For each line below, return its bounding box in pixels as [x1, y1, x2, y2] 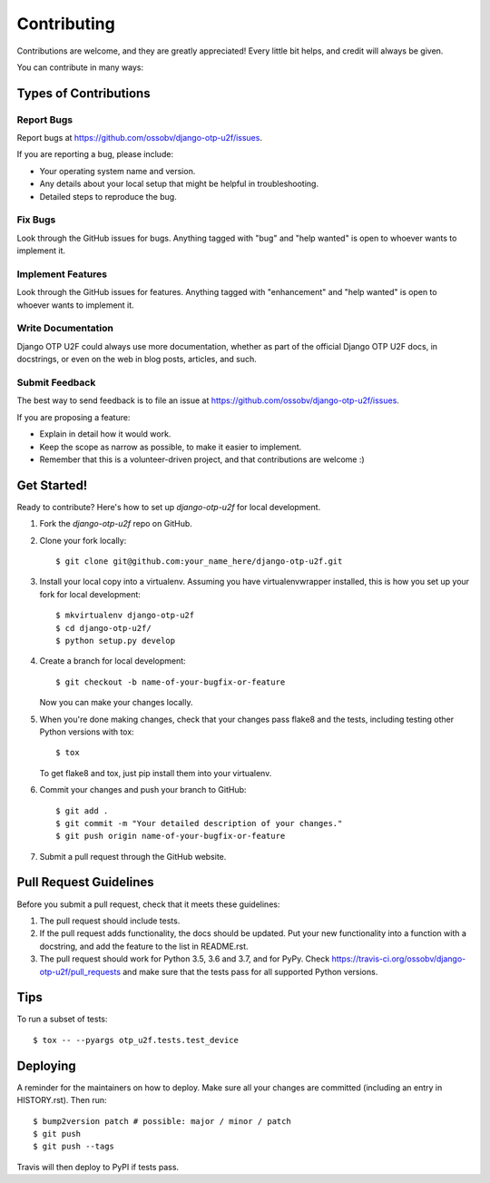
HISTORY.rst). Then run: [16, 1095, 107, 1106]
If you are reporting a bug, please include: [16, 149, 174, 160]
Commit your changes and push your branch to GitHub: [39, 784, 247, 795]
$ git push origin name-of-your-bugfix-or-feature [55, 831, 286, 842]
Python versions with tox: [39, 726, 135, 737]
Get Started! [16, 478, 88, 493]
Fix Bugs [16, 213, 56, 226]
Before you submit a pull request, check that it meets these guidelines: [16, 899, 280, 910]
